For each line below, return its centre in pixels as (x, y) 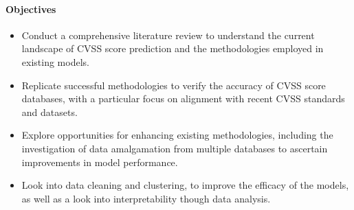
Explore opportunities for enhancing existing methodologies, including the (177, 135)
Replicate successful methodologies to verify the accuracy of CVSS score (174, 85)
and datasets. (49, 112)
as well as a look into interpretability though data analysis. (146, 198)
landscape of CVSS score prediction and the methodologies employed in (173, 48)
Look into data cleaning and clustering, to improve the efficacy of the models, (185, 185)
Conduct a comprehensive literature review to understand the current (168, 35)
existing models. (55, 61)
